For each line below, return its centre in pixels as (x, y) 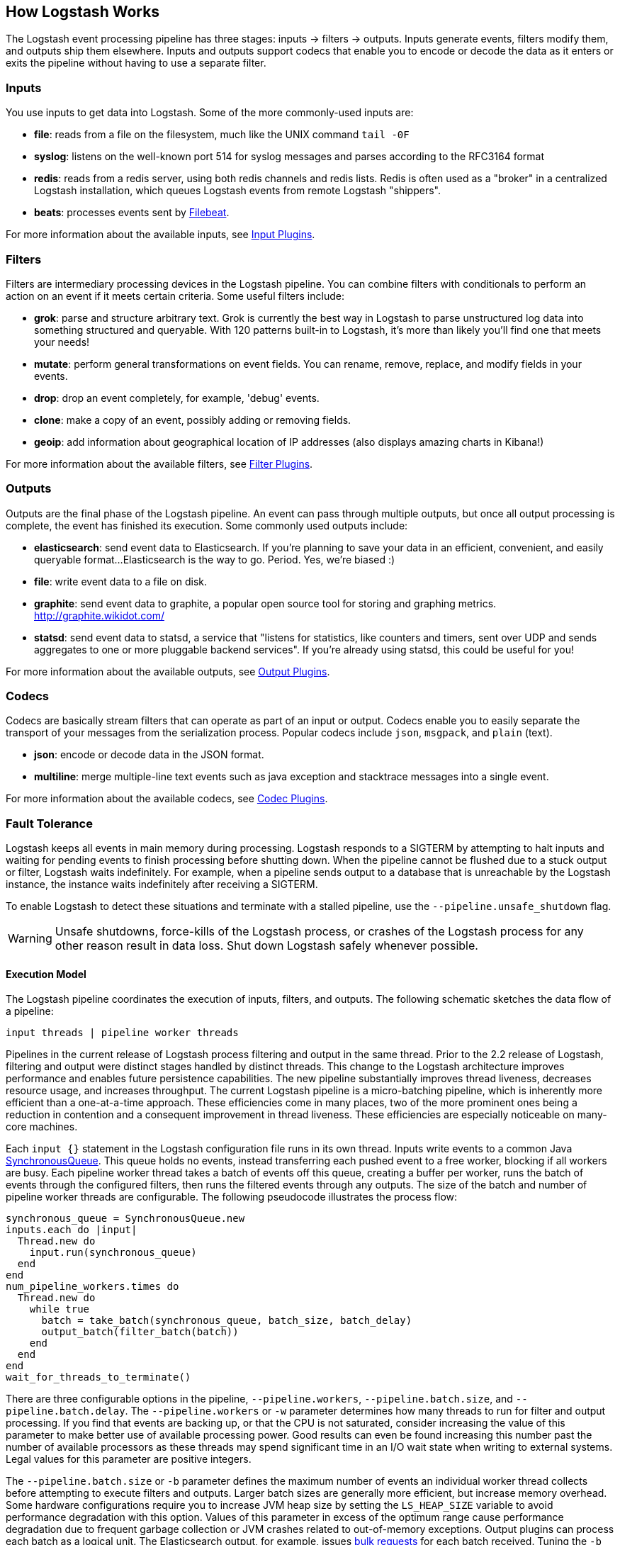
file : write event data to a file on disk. (121, 581)
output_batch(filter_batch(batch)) (140, 1332)
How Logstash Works (83, 12)
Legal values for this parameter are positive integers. (129, 1459)
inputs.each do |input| (72, 1230)
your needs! (62, 342)
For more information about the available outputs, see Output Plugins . (168, 671)
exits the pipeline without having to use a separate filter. (136, 63)
